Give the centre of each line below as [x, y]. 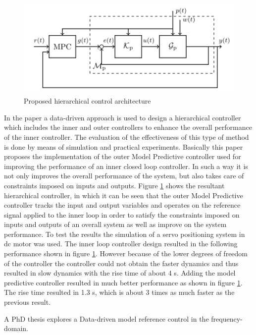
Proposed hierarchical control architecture [87, 101]
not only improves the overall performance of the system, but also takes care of [124, 176]
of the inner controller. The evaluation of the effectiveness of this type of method [127, 137]
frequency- [227, 318]
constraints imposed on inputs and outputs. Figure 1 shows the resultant [114, 185]
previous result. [27, 302]
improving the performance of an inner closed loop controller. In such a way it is [126, 166]
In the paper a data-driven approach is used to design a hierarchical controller [123, 117]
